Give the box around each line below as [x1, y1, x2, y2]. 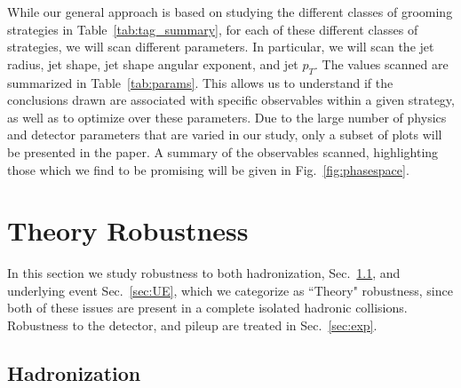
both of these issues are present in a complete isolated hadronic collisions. [7, 298, 408, 317]
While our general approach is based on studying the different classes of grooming [7, 3, 453, 20]
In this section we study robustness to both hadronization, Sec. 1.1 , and [7, 264, 401, 282]
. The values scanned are [314, 54, 449, 73]
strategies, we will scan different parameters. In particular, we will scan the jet [7, 37, 434, 56]
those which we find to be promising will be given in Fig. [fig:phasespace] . [7, 160, 409, 178]
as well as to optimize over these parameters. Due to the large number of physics [7, 107, 447, 126]
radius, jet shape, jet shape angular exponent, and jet [7, 54, 298, 73]
